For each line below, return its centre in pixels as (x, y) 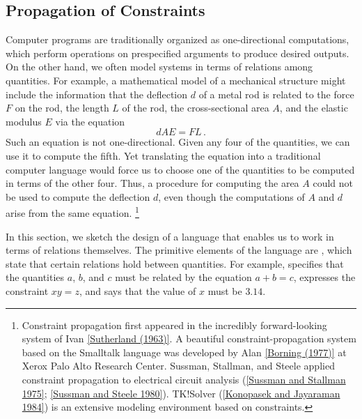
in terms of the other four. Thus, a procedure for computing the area (152, 183)
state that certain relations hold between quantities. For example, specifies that (175, 263)
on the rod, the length (62, 108)
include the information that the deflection (97, 94)
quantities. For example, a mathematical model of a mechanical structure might (176, 80)
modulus (24, 121)
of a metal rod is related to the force (276, 94)
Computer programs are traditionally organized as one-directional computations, (178, 39)
